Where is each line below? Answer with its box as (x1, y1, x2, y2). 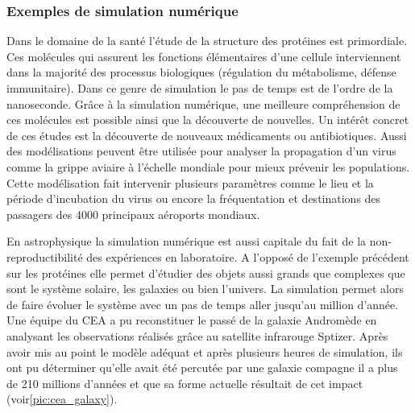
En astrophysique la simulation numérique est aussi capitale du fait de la (6, 233, 367, 250)
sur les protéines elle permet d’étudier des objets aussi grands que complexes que (6, 264, 405, 281)
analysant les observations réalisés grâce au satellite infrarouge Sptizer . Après (6, 327, 388, 344)
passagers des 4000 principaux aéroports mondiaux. (6, 205, 260, 222)
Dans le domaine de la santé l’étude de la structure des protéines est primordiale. (6, 32, 408, 49)
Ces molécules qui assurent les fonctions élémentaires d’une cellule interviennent (6, 47, 401, 64)
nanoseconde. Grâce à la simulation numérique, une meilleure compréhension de (6, 95, 400, 112)
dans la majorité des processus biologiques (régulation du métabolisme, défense (6, 64, 396, 81)
